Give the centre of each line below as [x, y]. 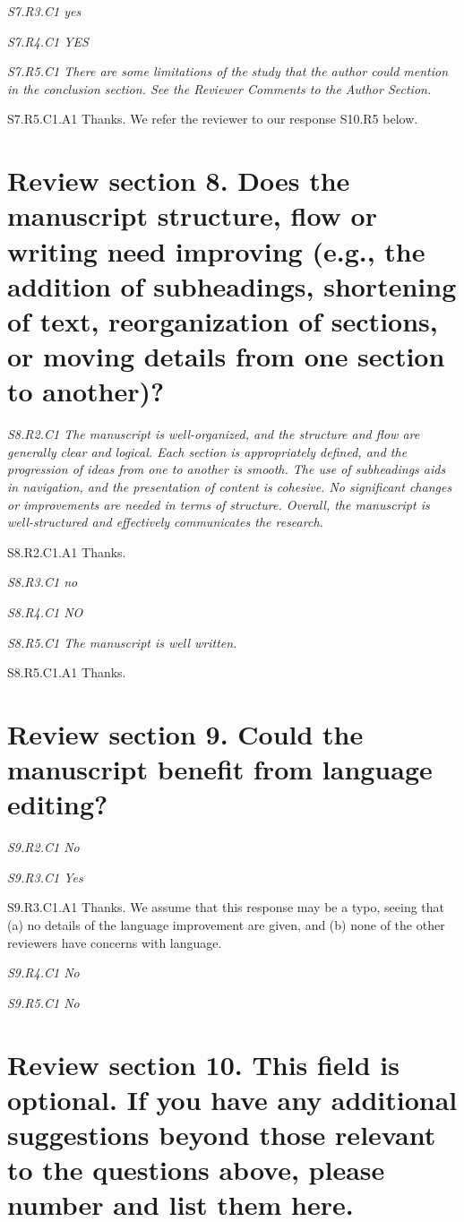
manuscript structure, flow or [192, 215]
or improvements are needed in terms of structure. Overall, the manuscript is [219, 504]
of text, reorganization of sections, [223, 320]
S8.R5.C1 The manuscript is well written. [122, 642]
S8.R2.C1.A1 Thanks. [67, 551]
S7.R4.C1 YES [48, 41]
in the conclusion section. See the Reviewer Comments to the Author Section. [219, 88]
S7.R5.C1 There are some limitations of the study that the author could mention [228, 71]
